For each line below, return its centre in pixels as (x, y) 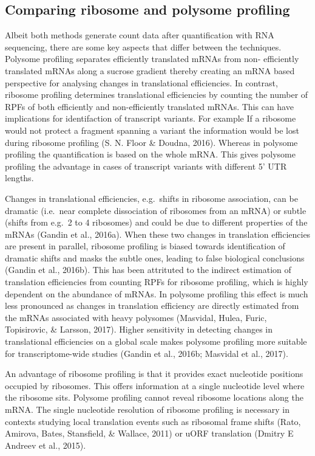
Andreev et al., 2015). (46, 445)
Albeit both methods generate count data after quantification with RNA (140, 35)
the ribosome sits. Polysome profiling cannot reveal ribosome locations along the (154, 397)
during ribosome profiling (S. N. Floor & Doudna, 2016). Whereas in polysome (151, 142)
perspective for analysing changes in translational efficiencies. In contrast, (141, 82)
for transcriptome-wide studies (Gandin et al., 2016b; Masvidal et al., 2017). (147, 353)
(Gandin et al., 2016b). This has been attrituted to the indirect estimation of (148, 270)
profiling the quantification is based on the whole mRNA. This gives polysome (150, 154)
